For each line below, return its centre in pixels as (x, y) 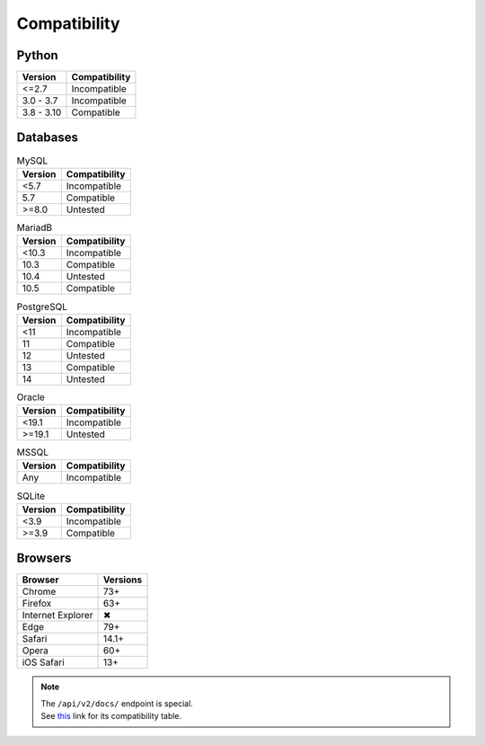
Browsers (44, 559)
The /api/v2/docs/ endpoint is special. (117, 703)
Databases (48, 138)
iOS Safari (43, 662)
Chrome (39, 591)
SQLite (31, 496)
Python (37, 55)
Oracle (31, 397)
